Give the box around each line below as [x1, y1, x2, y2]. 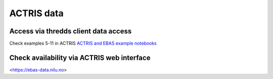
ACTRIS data [9, 8, 64, 19]
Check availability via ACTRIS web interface [9, 53, 151, 62]
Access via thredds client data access [9, 27, 132, 35]
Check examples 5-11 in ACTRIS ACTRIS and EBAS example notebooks [9, 41, 157, 47]
